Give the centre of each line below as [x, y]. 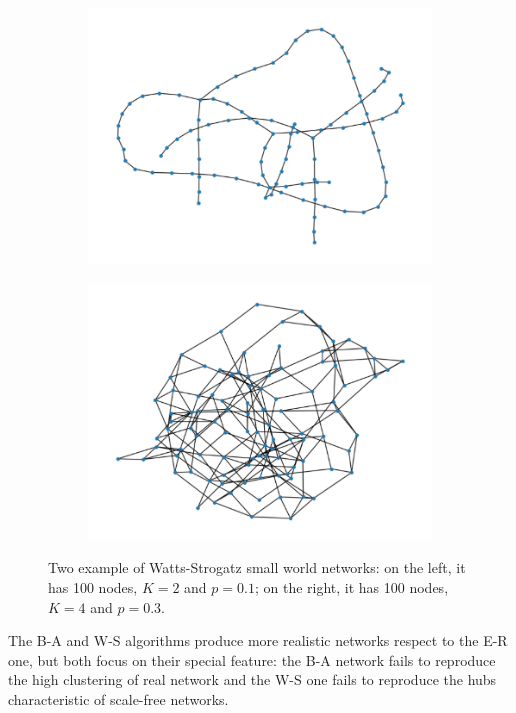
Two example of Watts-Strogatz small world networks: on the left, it [257, 567]
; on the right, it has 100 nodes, [351, 587]
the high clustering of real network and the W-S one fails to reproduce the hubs [252, 679]
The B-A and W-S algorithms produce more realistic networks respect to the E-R [258, 640]
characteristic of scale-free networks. [118, 699]
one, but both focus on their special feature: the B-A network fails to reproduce [252, 659]
